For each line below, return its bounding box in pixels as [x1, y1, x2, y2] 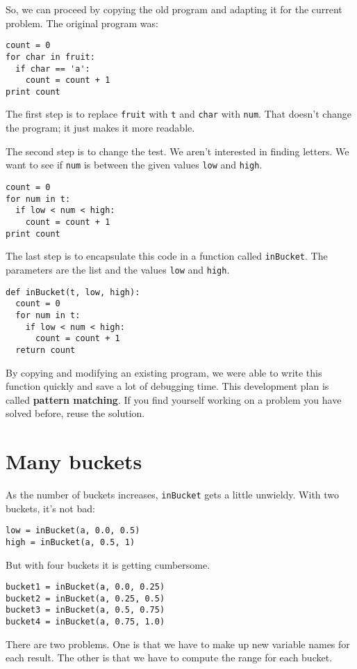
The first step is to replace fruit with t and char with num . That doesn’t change [6, 107, 351, 121]
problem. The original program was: [6, 15, 158, 30]
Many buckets [6, 447, 142, 475]
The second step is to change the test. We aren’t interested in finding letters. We [6, 143, 349, 158]
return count [15, 345, 76, 355]
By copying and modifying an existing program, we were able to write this [6, 365, 322, 379]
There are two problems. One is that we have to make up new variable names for [6, 636, 350, 651]
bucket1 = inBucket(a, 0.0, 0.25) [6, 582, 165, 592]
